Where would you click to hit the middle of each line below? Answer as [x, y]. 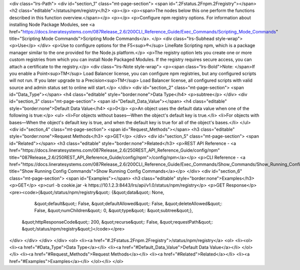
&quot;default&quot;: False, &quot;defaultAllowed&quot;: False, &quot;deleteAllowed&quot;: [128, 203]
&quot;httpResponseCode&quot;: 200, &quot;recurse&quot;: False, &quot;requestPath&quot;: [117, 222]
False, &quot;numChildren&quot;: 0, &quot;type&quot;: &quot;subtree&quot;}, [114, 211]
